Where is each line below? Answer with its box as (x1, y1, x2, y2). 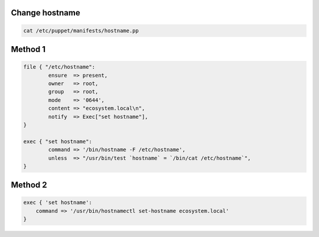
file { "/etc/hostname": (23, 64, 96, 70)
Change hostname (11, 8, 80, 18)
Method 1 (11, 44, 46, 54)
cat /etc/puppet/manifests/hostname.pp (23, 27, 139, 34)
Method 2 (11, 180, 47, 190)
